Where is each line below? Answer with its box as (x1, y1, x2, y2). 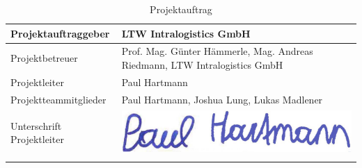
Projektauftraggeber (10, 26, 110, 40)
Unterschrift (10, 118, 62, 133)
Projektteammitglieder (10, 92, 107, 106)
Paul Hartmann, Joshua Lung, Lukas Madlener (121, 92, 323, 106)
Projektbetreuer (10, 51, 78, 65)
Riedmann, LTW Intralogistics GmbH (121, 58, 283, 72)
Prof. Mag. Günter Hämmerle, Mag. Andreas (121, 44, 313, 58)
